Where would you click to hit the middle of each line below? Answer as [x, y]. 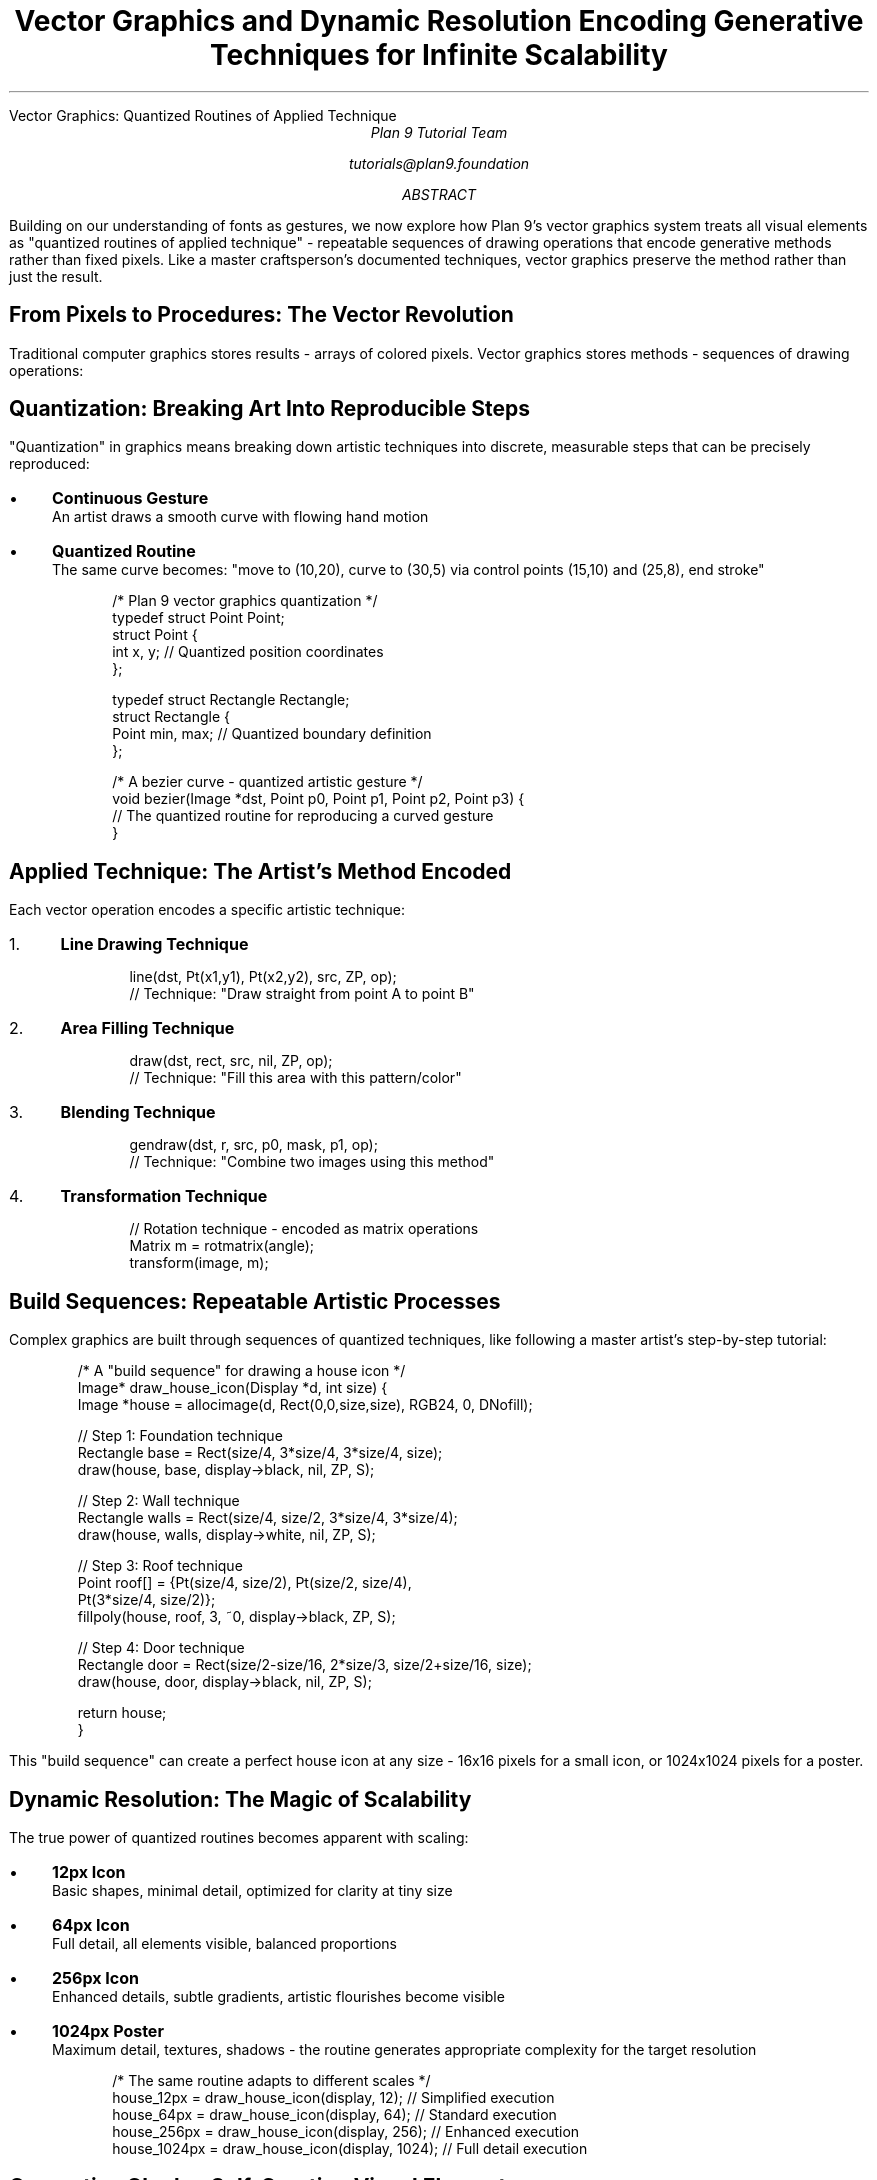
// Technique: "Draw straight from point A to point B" [302, 994]
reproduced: [49, 464]
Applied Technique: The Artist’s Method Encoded [260, 871]
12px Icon [88, 1871]
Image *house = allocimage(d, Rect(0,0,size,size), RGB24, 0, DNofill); [305, 1405]
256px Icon [95, 1977]
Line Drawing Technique [154, 944]
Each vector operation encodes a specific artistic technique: [207, 910]
